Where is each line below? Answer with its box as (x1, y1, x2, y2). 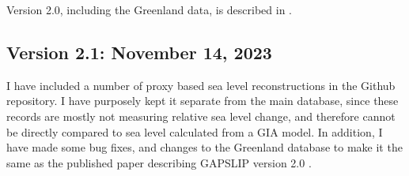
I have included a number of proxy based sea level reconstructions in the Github (6, 77, 396, 93)
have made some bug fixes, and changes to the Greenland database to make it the (6, 139, 403, 155)
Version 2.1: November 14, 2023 (6, 39, 272, 64)
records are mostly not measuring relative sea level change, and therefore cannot (6, 107, 396, 124)
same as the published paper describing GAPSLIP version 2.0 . (6, 154, 312, 170)
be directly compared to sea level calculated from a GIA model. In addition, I (6, 123, 383, 140)
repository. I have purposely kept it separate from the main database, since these (6, 92, 399, 109)
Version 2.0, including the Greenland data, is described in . (6, 2, 293, 17)
